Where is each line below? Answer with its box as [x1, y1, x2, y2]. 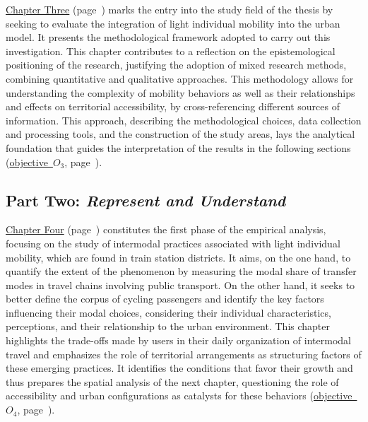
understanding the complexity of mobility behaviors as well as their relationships [6, 85, 355, 100]
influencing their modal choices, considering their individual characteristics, [6, 305, 331, 320]
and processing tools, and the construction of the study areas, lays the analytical [6, 127, 355, 141]
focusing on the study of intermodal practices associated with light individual [6, 235, 340, 250]
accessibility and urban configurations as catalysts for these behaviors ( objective [6, 388, 352, 403]
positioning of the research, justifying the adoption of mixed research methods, [6, 57, 347, 72]
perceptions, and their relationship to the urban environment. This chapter [6, 319, 331, 334]
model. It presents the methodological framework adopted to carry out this [6, 30, 331, 45]
